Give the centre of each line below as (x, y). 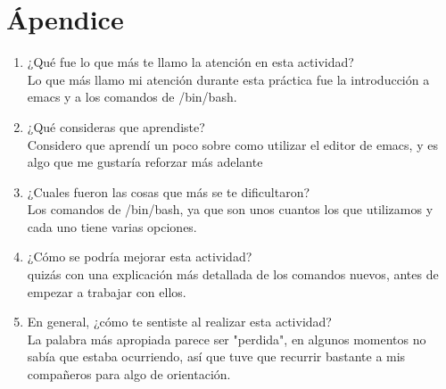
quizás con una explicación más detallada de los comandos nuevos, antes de (233, 274)
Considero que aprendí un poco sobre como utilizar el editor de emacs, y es (232, 144)
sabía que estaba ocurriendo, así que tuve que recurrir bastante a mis (216, 356)
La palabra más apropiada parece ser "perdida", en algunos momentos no (227, 339)
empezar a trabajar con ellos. (107, 291)
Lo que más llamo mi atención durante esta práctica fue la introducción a (228, 79)
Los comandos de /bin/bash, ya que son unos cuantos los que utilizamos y (230, 209)
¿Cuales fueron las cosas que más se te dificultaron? (169, 191)
